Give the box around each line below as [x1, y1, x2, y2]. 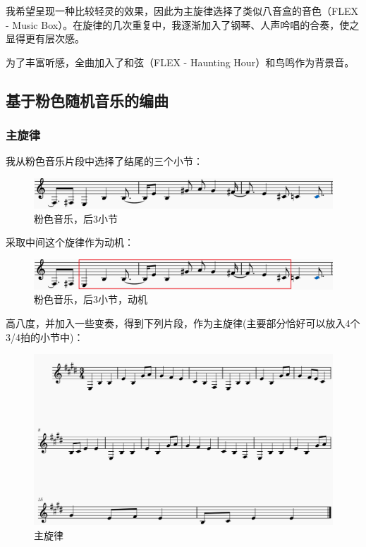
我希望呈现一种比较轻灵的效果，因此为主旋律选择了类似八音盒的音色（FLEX [6, 4, 358, 18]
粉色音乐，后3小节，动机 [34, 292, 147, 307]
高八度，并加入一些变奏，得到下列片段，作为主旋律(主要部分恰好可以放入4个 [6, 316, 360, 331]
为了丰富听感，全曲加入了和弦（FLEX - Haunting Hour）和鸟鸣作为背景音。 [6, 54, 355, 69]
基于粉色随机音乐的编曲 [6, 89, 169, 111]
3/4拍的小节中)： [6, 329, 84, 344]
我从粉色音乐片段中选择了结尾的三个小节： [6, 154, 203, 168]
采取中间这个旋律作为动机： [6, 235, 134, 250]
